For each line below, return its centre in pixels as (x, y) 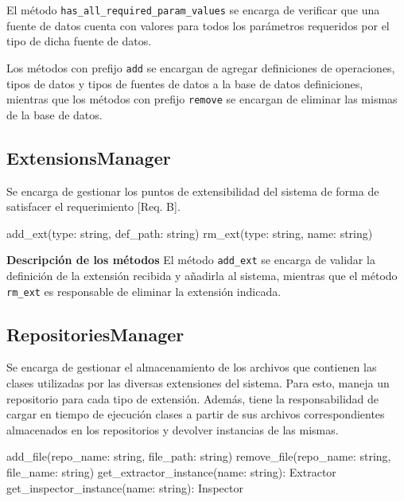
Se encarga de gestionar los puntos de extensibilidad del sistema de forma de (193, 191)
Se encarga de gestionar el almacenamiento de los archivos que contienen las (192, 367)
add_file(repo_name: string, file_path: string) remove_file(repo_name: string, (199, 456)
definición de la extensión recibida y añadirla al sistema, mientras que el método (202, 275)
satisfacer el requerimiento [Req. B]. (93, 206)
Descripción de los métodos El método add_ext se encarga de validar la (191, 260)
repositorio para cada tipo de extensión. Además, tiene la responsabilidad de (193, 398)
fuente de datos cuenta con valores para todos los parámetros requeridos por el (198, 25)
